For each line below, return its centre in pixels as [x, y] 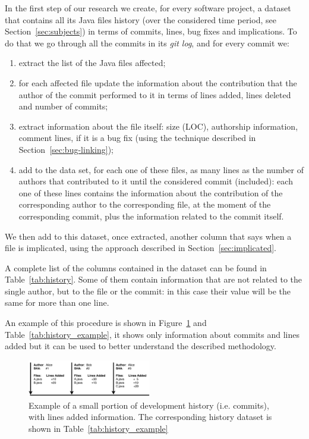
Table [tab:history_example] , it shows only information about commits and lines [152, 334]
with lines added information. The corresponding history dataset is [150, 417]
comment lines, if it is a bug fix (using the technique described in [137, 138]
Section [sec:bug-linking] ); [66, 149]
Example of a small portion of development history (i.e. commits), [149, 405]
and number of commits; [63, 106]
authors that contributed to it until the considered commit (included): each [156, 181]
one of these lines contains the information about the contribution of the [151, 192]
